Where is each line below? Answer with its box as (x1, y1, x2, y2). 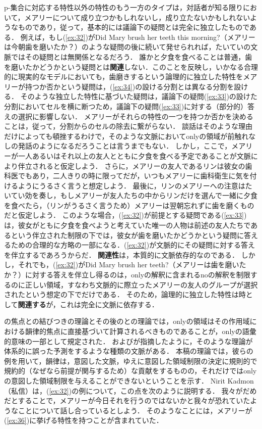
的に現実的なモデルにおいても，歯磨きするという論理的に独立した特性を (4, 71, 243, 82)
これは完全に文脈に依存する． (59, 299, 159, 309)
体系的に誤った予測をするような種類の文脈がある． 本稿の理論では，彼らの (4, 346, 253, 356)
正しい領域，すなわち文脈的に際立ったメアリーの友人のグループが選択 (25, 279, 258, 290)
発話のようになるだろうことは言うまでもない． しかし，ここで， (18, 140, 232, 151)
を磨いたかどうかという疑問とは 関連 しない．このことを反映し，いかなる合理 (4, 61, 258, 72)
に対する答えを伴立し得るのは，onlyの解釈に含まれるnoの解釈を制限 (25, 269, 250, 280)
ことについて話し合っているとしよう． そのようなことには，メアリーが (18, 405, 252, 415)
